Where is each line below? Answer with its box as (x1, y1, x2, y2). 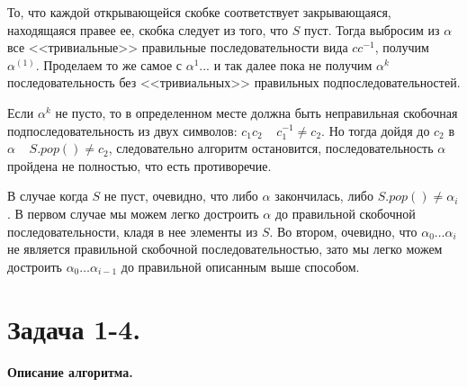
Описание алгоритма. (7, 363, 133, 382)
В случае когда (7, 186, 88, 205)
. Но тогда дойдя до (321, 121, 430, 139)
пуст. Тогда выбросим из (303, 20, 440, 39)
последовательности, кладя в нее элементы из (7, 221, 258, 240)
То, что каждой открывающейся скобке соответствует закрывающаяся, (7, 3, 391, 21)
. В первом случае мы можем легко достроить (7, 203, 259, 222)
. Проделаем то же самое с (35, 55, 182, 74)
